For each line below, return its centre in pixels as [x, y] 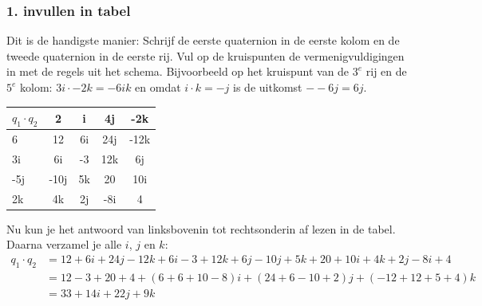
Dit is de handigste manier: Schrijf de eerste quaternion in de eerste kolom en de [203, 40]
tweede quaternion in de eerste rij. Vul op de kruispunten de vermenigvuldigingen [205, 55]
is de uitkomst [268, 87]
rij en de [386, 71]
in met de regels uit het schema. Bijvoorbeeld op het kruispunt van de [178, 71]
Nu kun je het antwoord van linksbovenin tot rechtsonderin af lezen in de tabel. [201, 228]
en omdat [158, 87]
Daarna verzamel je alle [64, 244]
